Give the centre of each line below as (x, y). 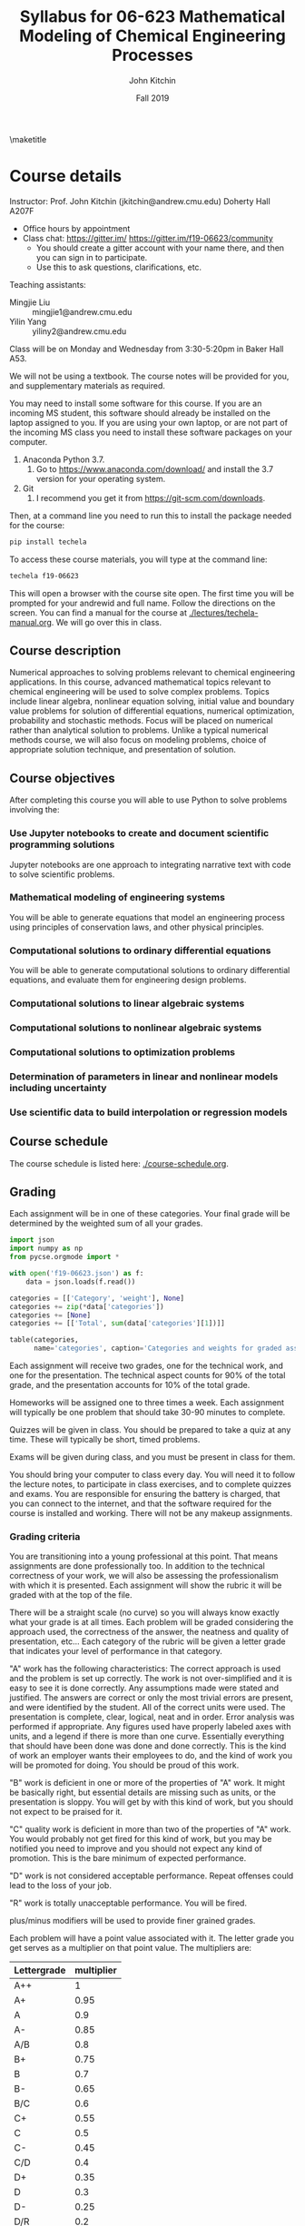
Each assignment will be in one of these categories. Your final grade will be (150, 1214)
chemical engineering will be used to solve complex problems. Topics (139, 692)
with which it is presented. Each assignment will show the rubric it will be (146, 1585)
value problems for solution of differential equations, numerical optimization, (152, 711)
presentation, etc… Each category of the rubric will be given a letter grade (148, 1641)
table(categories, (44, 1340)
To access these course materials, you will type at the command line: (138, 559)
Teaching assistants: (48, 284)
